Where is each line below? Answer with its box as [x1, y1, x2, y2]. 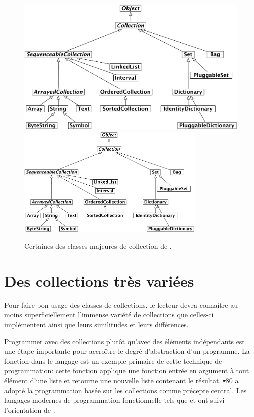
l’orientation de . [4, 404, 55, 415]
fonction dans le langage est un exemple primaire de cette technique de [4, 355, 222, 366]
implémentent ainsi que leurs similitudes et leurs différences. [4, 319, 189, 329]
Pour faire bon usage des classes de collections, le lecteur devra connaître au [4, 299, 238, 310]
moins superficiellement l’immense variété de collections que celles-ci [4, 309, 214, 320]
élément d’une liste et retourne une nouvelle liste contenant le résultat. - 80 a [4, 375, 239, 385]
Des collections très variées [4, 270, 194, 291]
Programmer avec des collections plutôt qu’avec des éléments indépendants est [4, 336, 245, 346]
